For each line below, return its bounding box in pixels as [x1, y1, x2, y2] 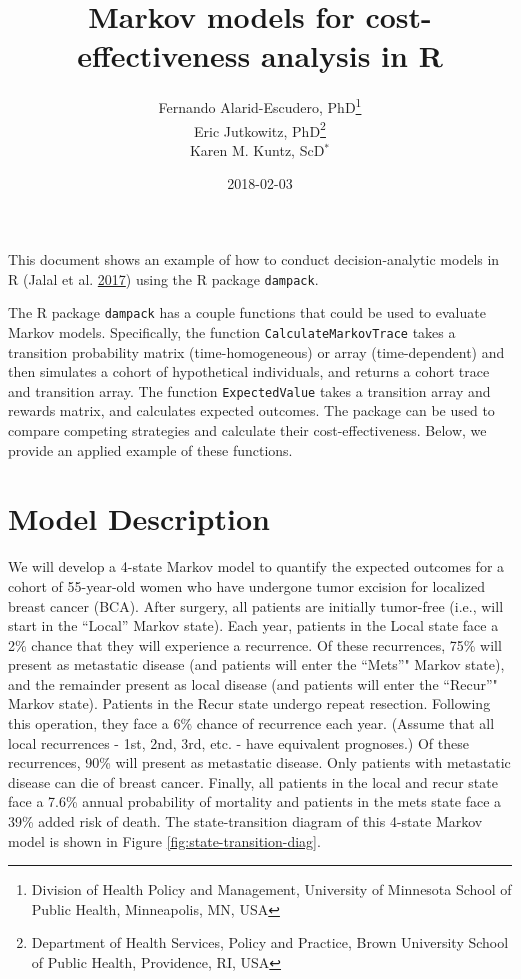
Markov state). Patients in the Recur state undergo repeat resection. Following [8, 693, 491, 714]
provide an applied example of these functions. [8, 439, 293, 460]
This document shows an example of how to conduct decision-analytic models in [8, 249, 500, 269]
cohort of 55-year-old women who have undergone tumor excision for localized [8, 575, 486, 596]
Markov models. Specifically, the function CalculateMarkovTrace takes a [8, 321, 456, 342]
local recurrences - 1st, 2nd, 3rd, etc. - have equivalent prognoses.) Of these [8, 732, 469, 753]
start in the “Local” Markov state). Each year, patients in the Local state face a [8, 615, 499, 636]
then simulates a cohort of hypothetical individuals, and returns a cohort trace [8, 361, 490, 382]
